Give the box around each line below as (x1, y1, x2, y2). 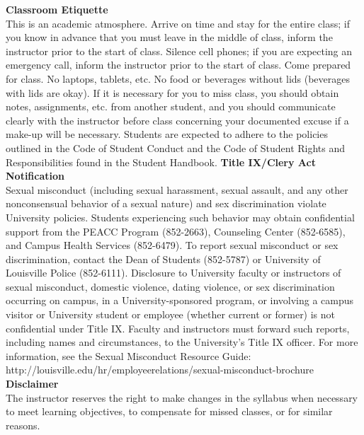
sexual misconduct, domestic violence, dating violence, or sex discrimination (6, 279, 335, 294)
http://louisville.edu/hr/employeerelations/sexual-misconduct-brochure (6, 362, 314, 377)
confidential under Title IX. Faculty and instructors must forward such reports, (6, 320, 350, 335)
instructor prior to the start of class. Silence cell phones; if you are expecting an (6, 43, 353, 58)
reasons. (6, 417, 40, 432)
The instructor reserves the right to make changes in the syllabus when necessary (6, 390, 358, 405)
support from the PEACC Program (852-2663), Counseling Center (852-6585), (6, 224, 346, 238)
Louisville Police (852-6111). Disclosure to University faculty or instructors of (6, 265, 341, 280)
